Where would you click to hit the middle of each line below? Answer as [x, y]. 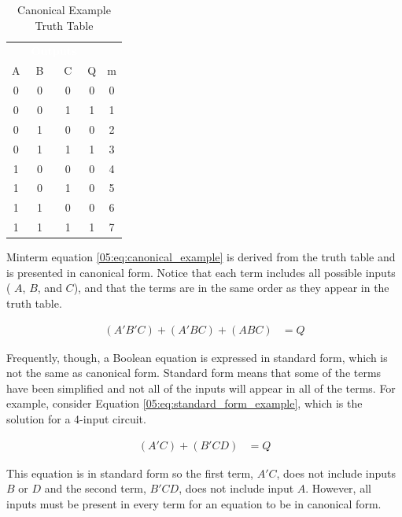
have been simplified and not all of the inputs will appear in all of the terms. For [201, 388]
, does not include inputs [336, 473]
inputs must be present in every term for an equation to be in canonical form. [194, 503]
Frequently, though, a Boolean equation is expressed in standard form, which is [197, 357]
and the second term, [95, 488]
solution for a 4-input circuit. [76, 418]
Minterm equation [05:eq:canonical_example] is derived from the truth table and [201, 257]
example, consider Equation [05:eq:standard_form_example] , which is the [184, 403]
